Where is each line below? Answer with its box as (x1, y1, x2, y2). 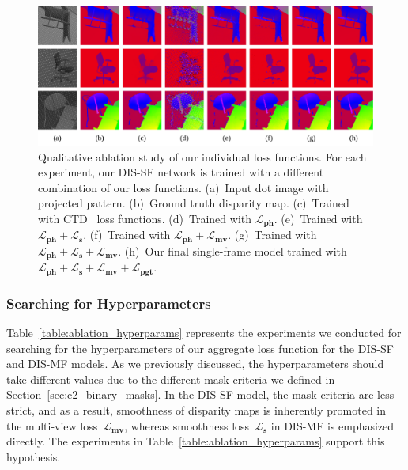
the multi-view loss (6, 417, 98, 434)
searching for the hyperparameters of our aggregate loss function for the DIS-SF (6, 339, 394, 356)
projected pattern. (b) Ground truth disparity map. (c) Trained (38, 195, 349, 211)
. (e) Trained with (274, 210, 363, 226)
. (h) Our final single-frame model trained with (118, 242, 347, 259)
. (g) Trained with (228, 226, 317, 243)
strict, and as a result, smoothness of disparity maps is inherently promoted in (6, 401, 387, 418)
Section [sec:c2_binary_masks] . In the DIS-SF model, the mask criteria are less (6, 386, 395, 403)
